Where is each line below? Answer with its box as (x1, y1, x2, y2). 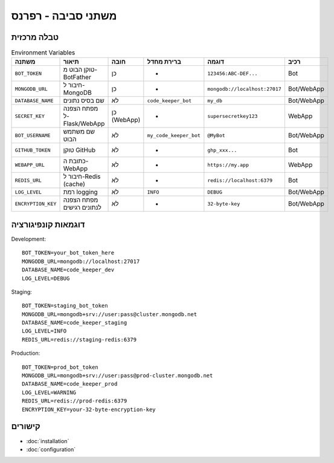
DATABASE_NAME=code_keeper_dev (22, 267, 115, 273)
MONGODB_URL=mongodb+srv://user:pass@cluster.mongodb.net (22, 311, 198, 317)
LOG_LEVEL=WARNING (22, 389, 77, 396)
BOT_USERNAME (14, 132, 51, 138)
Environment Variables (11, 48, 75, 57)
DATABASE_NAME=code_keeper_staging (22, 319, 127, 326)
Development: (11, 235, 47, 242)
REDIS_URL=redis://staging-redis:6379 (22, 336, 137, 343)
